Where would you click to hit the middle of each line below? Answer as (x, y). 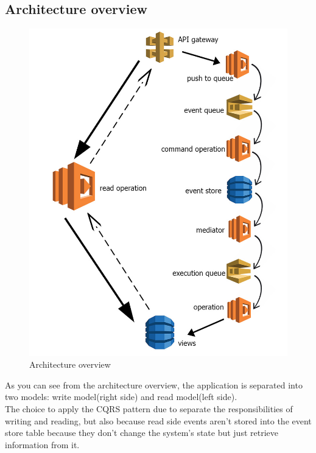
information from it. (42, 444)
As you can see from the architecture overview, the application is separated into (154, 385)
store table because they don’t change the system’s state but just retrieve (142, 433)
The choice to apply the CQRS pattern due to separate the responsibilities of (149, 408)
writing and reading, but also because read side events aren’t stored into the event (158, 420)
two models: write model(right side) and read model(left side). (121, 397)
